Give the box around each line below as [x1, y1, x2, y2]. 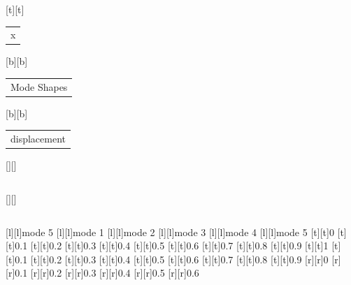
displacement [10, 131, 66, 146]
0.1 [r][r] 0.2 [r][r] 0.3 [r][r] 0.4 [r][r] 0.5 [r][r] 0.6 [15, 265, 199, 280]
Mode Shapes [10, 79, 68, 94]
